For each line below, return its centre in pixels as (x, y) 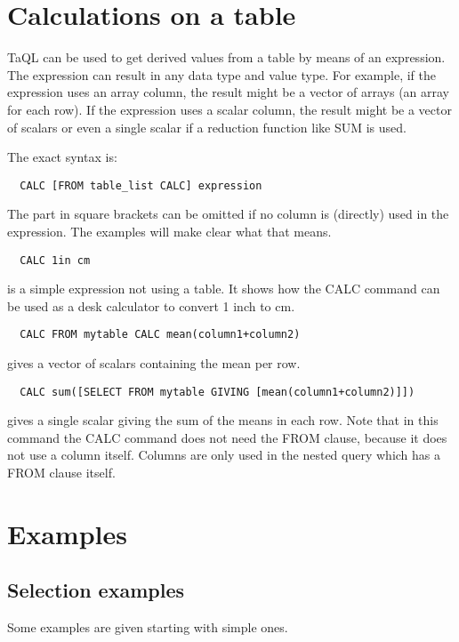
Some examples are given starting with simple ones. (148, 627)
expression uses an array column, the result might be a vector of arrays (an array (229, 92)
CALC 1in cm (55, 260)
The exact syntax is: (62, 157)
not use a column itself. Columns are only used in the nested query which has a (224, 455)
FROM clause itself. (61, 473)
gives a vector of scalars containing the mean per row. (154, 363)
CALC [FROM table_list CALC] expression (141, 185)
